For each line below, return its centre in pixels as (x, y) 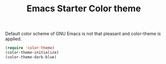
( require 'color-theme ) (30, 48)
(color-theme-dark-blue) (31, 57)
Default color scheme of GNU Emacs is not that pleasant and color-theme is (83, 34)
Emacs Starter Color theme (84, 9)
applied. (13, 39)
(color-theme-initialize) (32, 53)
